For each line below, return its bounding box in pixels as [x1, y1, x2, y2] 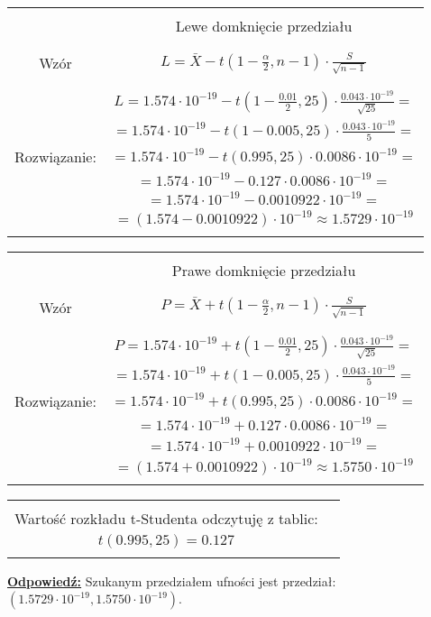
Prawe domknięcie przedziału [171, 259, 356, 281]
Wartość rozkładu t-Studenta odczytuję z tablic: [14, 507, 318, 529]
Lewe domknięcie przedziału [175, 15, 353, 36]
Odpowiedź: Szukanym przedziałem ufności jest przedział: [7, 571, 336, 590]
